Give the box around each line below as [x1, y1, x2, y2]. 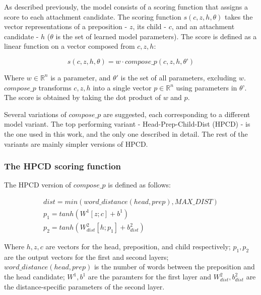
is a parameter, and [50, 72, 111, 82]
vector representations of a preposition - [4, 21, 127, 32]
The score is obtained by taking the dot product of [4, 92, 161, 103]
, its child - [133, 21, 166, 32]
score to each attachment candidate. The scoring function [4, 11, 181, 22]
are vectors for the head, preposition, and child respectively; [45, 241, 231, 252]
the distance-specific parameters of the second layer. [4, 281, 165, 291]
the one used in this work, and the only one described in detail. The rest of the [4, 128, 248, 139]
